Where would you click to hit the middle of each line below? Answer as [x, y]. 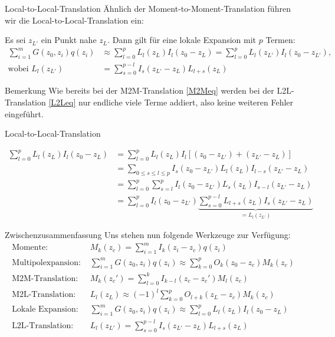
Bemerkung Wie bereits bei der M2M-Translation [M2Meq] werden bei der [139, 90]
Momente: [30, 248]
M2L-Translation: [44, 295]
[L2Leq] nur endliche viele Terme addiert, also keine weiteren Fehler [171, 102]
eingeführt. [24, 113]
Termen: [280, 40]
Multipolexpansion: [46, 262]
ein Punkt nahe [69, 40]
